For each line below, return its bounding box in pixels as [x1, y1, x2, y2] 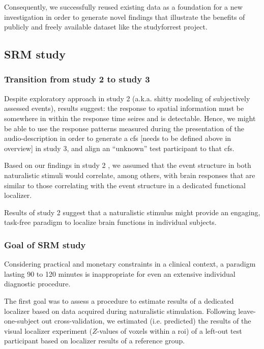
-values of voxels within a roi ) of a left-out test [97, 325, 242, 336]
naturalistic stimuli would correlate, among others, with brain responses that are [4, 169, 255, 180]
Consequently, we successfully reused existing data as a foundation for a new [4, 2, 243, 12]
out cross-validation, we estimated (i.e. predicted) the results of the [41, 315, 251, 326]
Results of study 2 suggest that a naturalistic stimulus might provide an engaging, [4, 207, 260, 217]
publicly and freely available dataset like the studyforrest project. [4, 21, 208, 32]
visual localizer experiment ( [4, 325, 93, 336]
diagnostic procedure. [4, 278, 71, 289]
